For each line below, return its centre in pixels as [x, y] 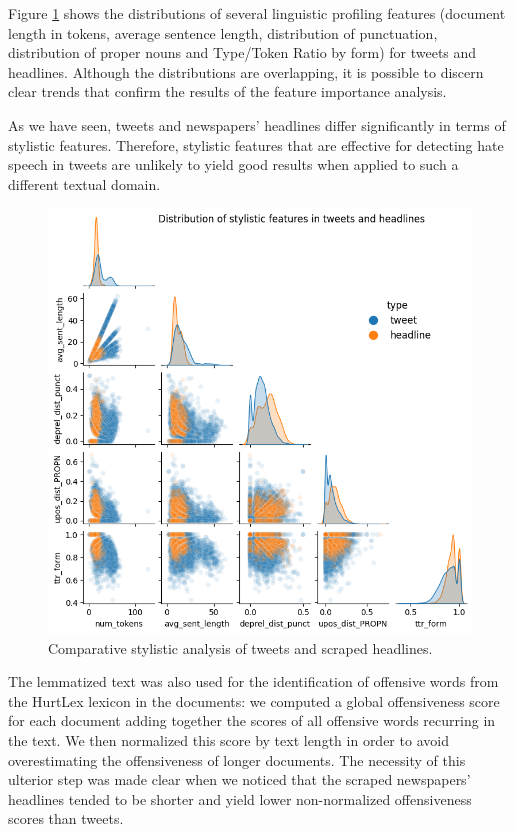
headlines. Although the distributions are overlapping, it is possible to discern [246, 71]
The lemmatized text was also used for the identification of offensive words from [253, 681]
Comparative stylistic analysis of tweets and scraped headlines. [240, 647]
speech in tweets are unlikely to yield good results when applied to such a [233, 164]
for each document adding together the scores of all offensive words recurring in [252, 720]
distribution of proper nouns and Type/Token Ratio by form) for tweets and [242, 52]
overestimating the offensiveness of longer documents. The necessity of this [237, 759]
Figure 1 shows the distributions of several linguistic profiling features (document [257, 13]
